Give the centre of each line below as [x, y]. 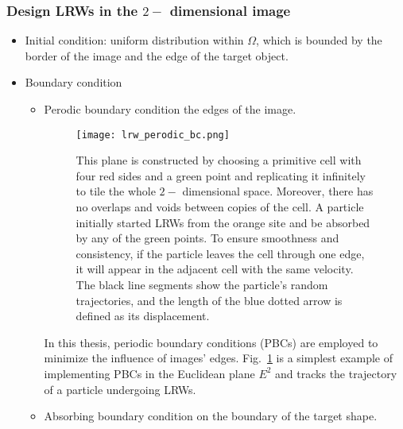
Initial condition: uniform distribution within [134, 40]
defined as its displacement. [143, 316]
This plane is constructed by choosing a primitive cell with [219, 160]
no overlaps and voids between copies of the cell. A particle [220, 207]
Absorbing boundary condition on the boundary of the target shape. [211, 416]
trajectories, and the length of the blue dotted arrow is [209, 300]
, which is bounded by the [319, 40]
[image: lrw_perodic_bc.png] [153, 135]
